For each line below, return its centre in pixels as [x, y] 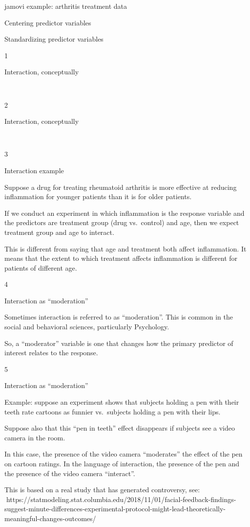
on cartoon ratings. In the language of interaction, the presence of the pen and [122, 463]
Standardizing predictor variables [54, 39]
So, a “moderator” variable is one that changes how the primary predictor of [119, 343]
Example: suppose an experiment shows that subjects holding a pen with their [122, 402]
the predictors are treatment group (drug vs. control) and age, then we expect [122, 222]
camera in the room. [35, 437]
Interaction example [34, 170]
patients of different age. [41, 267]
